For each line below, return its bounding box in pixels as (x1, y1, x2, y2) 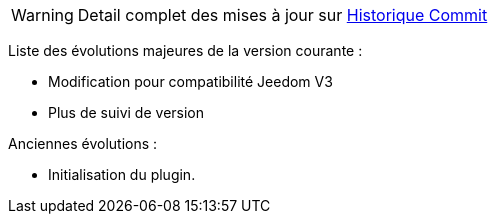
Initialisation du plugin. (48, 166, 196, 183)
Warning (11, 5, 74, 25)
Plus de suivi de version (48, 104, 205, 121)
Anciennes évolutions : (8, 135, 158, 152)
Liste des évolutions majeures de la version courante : (8, 42, 363, 59)
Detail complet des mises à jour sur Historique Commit (77, 5, 488, 25)
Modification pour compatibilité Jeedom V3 (48, 73, 333, 90)
